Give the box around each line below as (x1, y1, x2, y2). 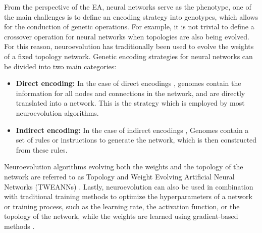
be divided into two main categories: (4, 61, 117, 71)
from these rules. (16, 144, 68, 155)
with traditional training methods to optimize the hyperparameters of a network (4, 191, 252, 202)
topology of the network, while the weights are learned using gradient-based (4, 211, 238, 221)
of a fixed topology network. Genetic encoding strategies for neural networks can (4, 51, 253, 61)
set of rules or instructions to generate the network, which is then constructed (16, 134, 257, 145)
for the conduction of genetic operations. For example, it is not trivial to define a (4, 21, 254, 32)
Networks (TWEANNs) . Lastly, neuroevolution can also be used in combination (4, 181, 253, 192)
